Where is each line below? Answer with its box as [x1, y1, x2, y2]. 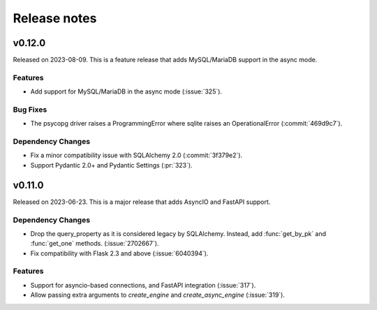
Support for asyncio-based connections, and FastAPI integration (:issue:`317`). [30, 281, 256, 289]
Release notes [13, 10, 97, 26]
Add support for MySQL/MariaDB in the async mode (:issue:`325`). [30, 87, 223, 96]
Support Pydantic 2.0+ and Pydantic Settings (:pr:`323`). [30, 161, 193, 169]
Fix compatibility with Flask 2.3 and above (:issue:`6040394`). [30, 249, 209, 258]
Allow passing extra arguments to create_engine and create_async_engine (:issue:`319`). [30, 290, 286, 300]
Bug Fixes [13, 105, 47, 115]
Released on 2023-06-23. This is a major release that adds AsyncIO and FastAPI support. [13, 198, 271, 206]
